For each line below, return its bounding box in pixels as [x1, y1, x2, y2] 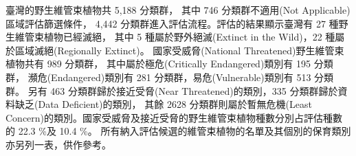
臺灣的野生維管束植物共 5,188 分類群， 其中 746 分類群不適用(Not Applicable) [5, 3, 351, 16]
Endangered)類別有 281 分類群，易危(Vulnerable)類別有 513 [51, 69, 311, 84]
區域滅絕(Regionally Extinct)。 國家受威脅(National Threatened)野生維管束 [14, 43, 344, 57]
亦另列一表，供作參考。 [5, 137, 111, 151]
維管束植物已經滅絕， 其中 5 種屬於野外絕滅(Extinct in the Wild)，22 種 [14, 30, 335, 44]
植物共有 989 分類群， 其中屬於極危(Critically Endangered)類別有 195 [5, 56, 311, 71]
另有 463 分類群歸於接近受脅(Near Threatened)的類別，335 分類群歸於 [27, 83, 338, 98]
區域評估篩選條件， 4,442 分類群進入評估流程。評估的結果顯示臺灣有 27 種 [5, 16, 339, 30]
